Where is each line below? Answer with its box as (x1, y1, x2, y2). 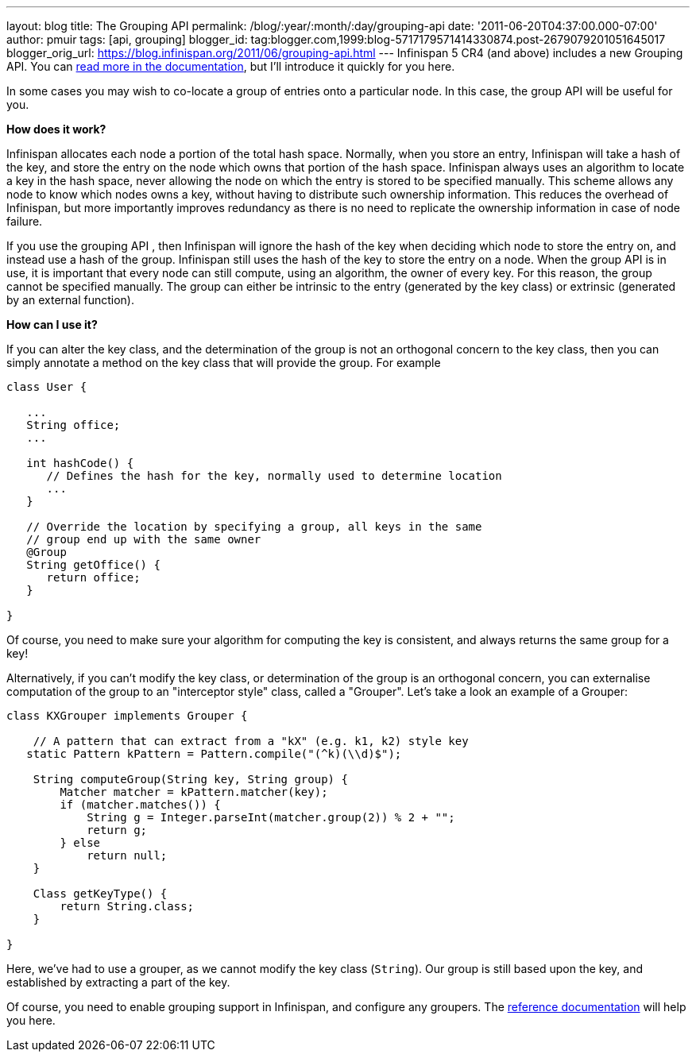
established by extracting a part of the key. (6, 975, 230, 989)
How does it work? (6, 122, 106, 136)
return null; (87, 849, 168, 862)
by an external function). (6, 293, 134, 307)
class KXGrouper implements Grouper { (6, 709, 248, 722)
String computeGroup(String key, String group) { (33, 773, 348, 786)
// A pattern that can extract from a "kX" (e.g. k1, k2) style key (33, 735, 469, 747)
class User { (6, 380, 87, 393)
